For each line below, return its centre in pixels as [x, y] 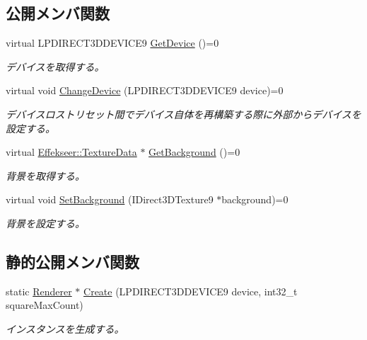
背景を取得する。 [45, 175]
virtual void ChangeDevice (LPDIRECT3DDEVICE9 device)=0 [145, 90]
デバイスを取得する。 [55, 66]
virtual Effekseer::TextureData [71, 152]
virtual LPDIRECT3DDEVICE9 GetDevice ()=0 [112, 43]
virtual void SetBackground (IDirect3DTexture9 [110, 199]
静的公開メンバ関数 [72, 261]
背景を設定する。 [45, 223]
